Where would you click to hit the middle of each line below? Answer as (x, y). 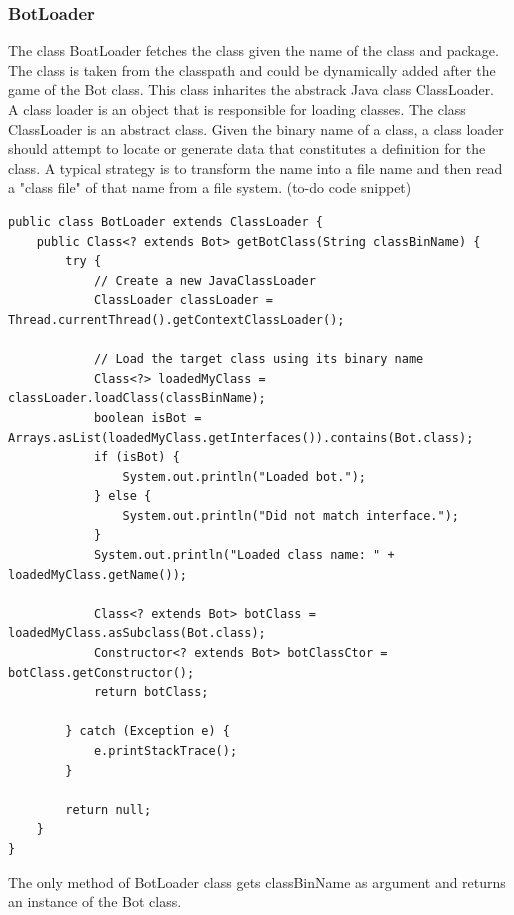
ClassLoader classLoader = (183, 300)
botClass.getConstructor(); (101, 672)
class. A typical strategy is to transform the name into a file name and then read (255, 167)
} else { (122, 496)
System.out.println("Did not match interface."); (291, 515)
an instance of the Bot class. (95, 901)
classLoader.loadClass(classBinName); (137, 398)
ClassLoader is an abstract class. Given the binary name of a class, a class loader (256, 128)
